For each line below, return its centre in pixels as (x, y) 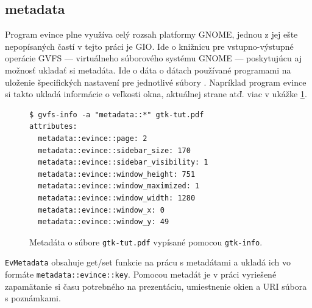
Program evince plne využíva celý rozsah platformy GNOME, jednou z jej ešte (151, 34)
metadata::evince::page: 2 (93, 138)
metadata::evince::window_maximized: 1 (119, 186)
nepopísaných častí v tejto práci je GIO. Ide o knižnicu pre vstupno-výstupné (149, 46)
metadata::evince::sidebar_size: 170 (114, 150)
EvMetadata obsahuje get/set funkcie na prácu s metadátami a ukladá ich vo (148, 262)
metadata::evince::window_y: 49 (104, 222)
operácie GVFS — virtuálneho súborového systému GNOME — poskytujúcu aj (154, 58)
